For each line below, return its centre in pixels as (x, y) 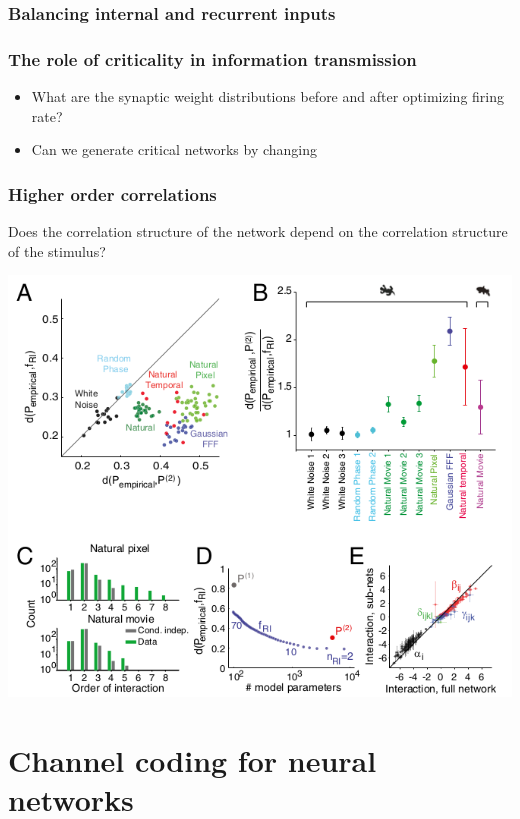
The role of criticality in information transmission (212, 58)
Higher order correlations (112, 193)
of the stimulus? (57, 250)
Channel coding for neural (192, 760)
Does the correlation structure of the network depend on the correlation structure (258, 231)
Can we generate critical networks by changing (174, 149)
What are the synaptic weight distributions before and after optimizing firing (268, 96)
